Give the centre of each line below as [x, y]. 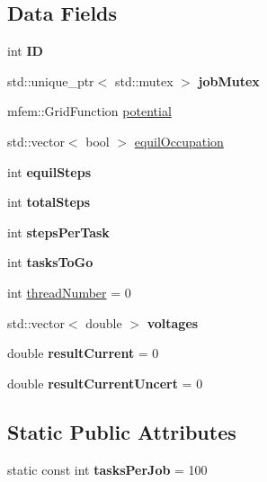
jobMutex [229, 80]
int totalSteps [49, 202]
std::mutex [144, 80]
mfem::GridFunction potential [89, 111]
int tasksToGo [50, 262]
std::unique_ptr [51, 80]
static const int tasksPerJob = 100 [107, 469]
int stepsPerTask [58, 232]
